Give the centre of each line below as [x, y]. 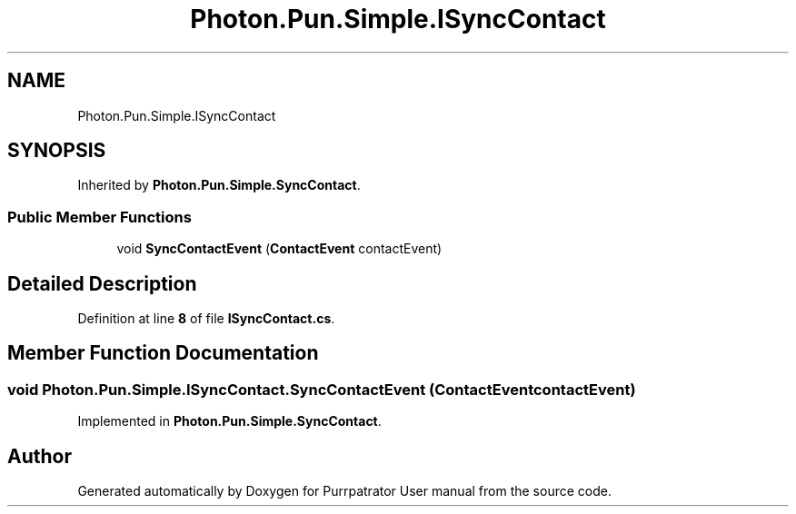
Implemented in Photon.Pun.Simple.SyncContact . [229, 421]
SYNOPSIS [57, 151]
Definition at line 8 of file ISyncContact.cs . [206, 319]
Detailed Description [102, 283]
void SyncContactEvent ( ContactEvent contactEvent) [279, 249]
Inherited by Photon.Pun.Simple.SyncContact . [219, 185]
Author [40, 456]
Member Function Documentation [163, 353]
